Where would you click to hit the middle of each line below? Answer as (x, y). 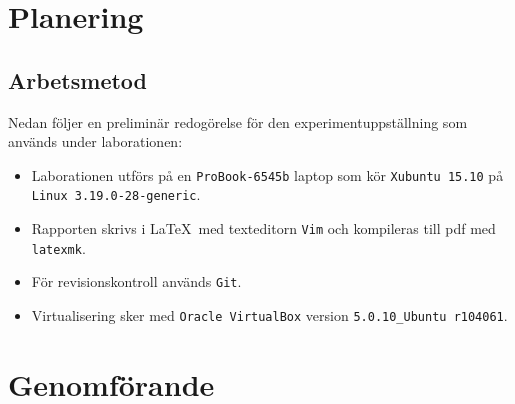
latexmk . (58, 247)
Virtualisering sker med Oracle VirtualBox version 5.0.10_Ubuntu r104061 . (269, 315)
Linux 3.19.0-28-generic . (116, 194)
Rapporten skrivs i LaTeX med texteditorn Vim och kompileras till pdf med (263, 228)
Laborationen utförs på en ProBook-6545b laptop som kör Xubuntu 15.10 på (267, 174)
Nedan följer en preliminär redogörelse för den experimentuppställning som (238, 121)
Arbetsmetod (78, 79)
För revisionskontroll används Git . (136, 281)
